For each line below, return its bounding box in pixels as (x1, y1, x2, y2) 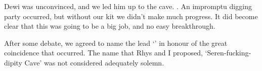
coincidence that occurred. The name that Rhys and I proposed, (4, 47, 203, 58)
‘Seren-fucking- (205, 47, 251, 58)
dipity (4, 57, 22, 67)
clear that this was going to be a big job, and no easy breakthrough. (4, 21, 215, 31)
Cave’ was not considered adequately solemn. (24, 57, 164, 67)
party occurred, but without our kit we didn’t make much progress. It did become (4, 11, 258, 21)
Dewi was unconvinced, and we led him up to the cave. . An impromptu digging (4, 1, 252, 11)
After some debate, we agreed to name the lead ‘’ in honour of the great (4, 37, 228, 48)
